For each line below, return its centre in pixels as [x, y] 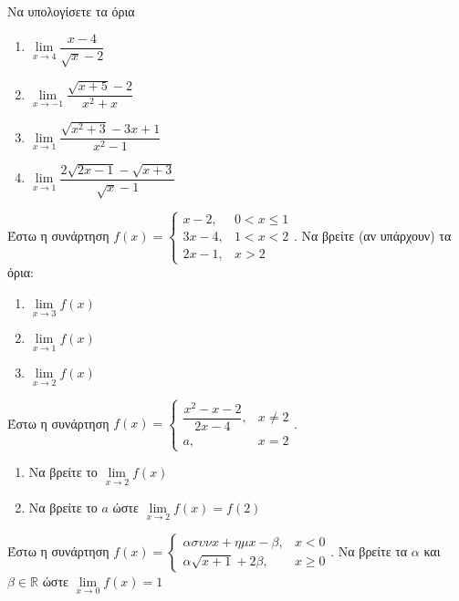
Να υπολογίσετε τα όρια [71, 11]
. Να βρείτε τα [369, 550]
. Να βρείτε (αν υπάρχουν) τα [372, 236]
